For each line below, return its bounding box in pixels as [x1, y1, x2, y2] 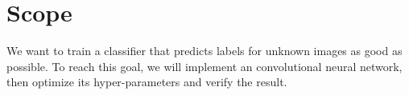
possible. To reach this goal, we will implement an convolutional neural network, [6, 57, 403, 74]
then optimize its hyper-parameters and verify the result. [6, 73, 287, 90]
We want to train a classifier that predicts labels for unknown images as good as [6, 42, 403, 59]
